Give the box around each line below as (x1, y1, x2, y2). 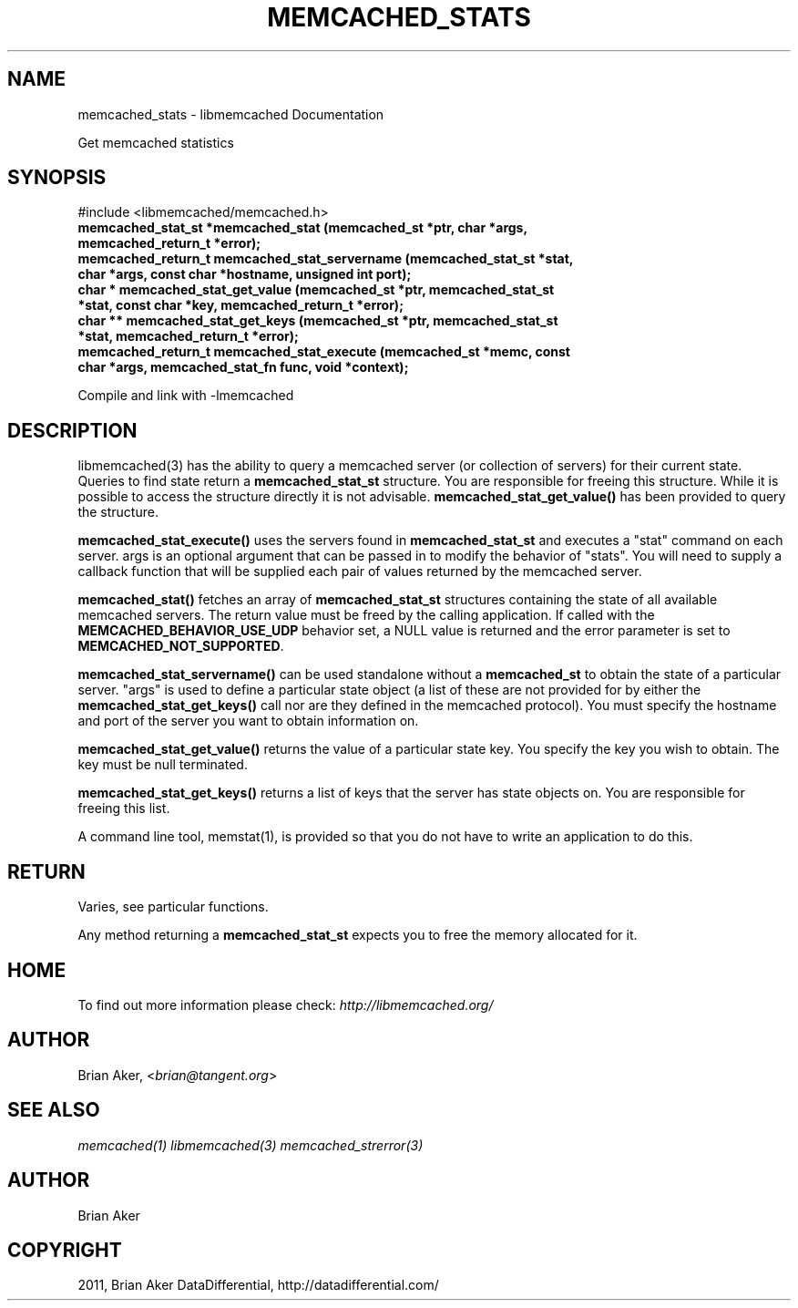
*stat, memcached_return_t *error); (77, 328, 299, 345)
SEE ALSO (7, 1098, 100, 1122)
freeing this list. (77, 800, 170, 817)
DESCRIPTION (7, 418, 138, 442)
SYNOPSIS (7, 166, 107, 190)
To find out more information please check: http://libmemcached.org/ (77, 996, 494, 1013)
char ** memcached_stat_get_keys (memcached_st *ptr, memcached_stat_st (77, 313, 558, 329)
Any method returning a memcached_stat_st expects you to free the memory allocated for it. (77, 927, 638, 943)
